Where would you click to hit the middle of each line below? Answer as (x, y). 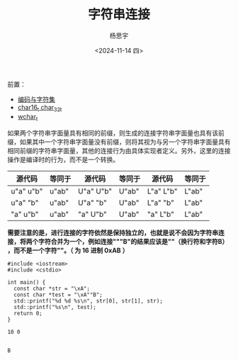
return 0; (28, 313)
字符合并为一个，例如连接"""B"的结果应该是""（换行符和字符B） (133, 241)
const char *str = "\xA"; (52, 288)
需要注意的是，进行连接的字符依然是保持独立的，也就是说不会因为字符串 (113, 232)
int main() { (27, 282)
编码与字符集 (36, 99)
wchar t (28, 117)
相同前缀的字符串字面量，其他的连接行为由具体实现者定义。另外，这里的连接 (119, 150)
